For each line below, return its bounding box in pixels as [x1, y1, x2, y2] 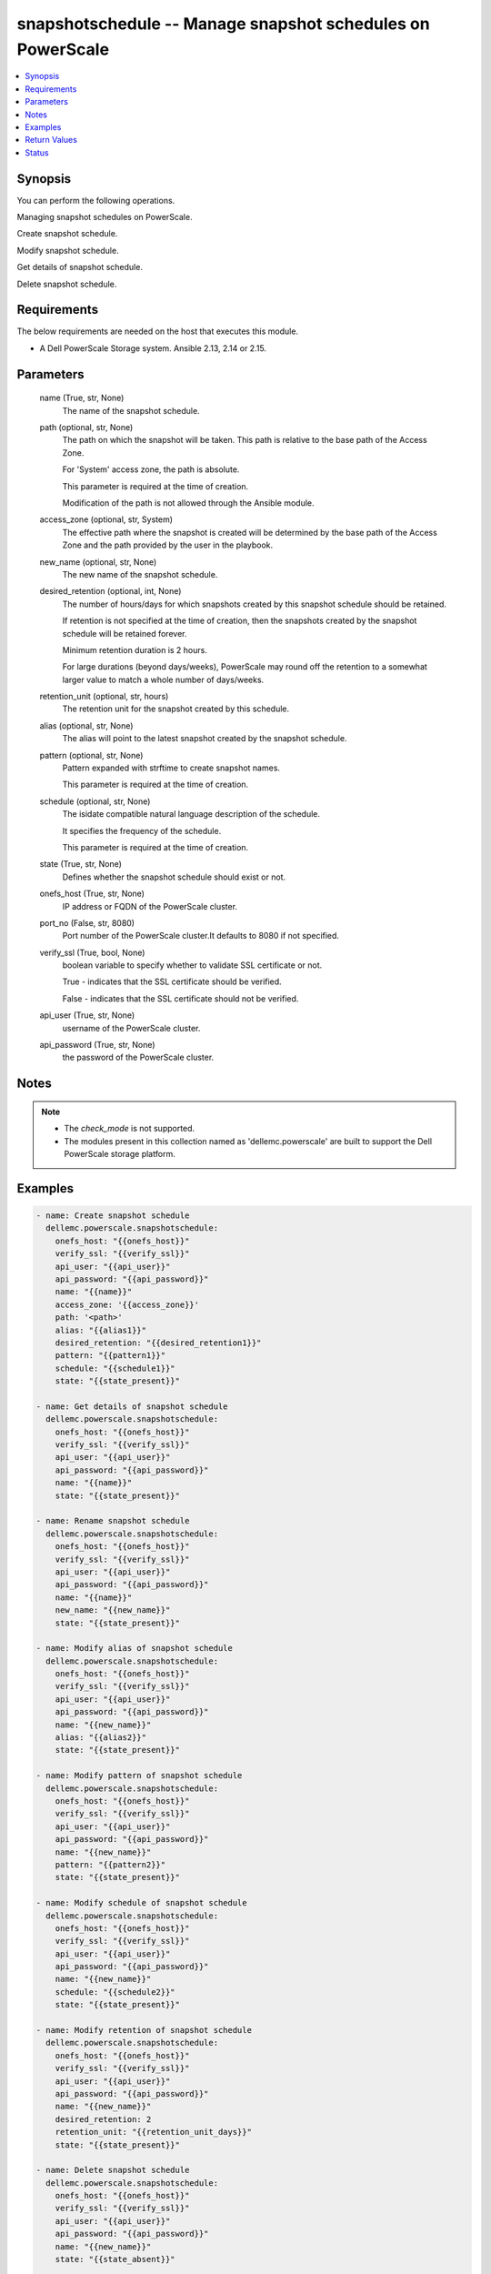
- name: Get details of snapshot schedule [35, 1401, 228, 1412]
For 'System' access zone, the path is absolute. [62, 464, 240, 475]
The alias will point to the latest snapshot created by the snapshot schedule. [62, 733, 347, 744]
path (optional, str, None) [39, 422, 134, 433]
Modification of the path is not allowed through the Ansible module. [62, 497, 315, 508]
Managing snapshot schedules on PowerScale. [16, 211, 193, 222]
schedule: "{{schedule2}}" [55, 1987, 176, 1997]
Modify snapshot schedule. [16, 245, 119, 256]
